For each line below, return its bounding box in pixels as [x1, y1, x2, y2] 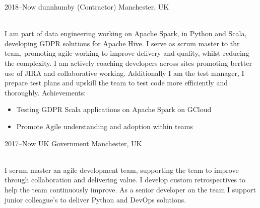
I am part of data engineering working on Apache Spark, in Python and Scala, [5, 28, 247, 39]
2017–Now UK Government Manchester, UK [5, 138, 142, 148]
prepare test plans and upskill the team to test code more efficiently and [5, 77, 228, 88]
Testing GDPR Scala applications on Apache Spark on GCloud [16, 104, 212, 115]
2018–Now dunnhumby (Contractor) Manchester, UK [5, 2, 169, 12]
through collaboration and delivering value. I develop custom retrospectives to [5, 174, 246, 185]
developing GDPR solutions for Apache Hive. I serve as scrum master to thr [5, 38, 240, 48]
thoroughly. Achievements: [5, 87, 86, 97]
